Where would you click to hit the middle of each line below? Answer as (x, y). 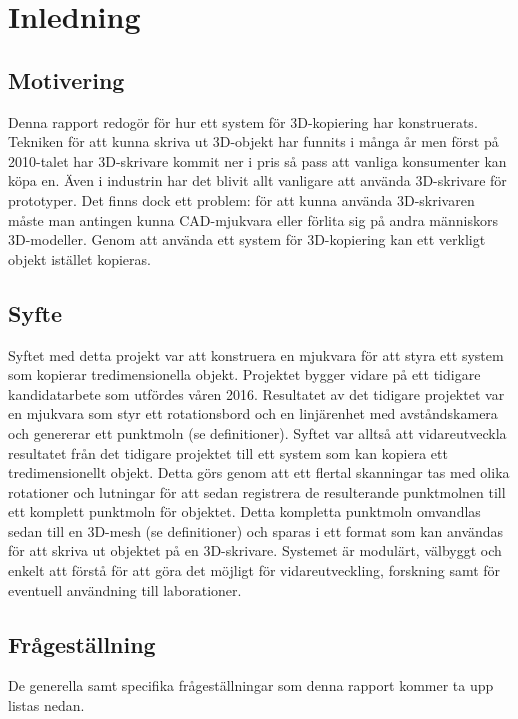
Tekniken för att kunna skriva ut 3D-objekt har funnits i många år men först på (253, 141)
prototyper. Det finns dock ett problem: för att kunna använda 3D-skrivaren (241, 199)
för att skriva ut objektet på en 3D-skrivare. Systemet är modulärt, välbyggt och (255, 550)
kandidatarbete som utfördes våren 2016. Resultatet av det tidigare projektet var (256, 393)
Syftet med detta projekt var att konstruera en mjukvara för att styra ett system (256, 354)
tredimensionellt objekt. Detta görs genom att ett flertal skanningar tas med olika (259, 472)
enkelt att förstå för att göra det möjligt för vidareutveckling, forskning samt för (254, 570)
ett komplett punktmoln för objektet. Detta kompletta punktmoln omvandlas (244, 511)
